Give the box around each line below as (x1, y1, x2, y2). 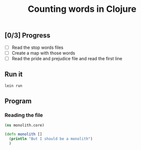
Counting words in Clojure (28, 3, 137, 15)
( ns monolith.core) (4, 123, 45, 128)
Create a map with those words (11, 50, 76, 56)
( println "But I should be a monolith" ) (9, 136, 93, 141)
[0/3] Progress (4, 31, 51, 40)
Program (4, 97, 32, 105)
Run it (4, 70, 23, 78)
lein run (4, 83, 23, 88)
